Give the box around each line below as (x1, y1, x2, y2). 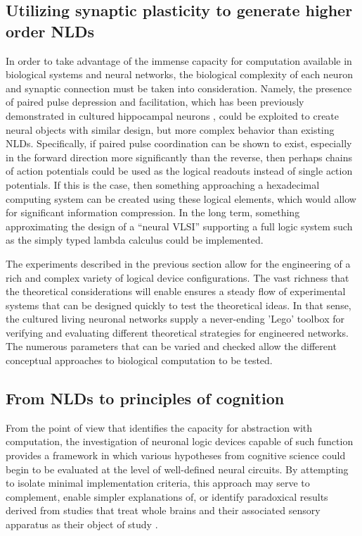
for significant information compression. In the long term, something (6, 205, 300, 220)
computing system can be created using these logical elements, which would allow (6, 191, 356, 206)
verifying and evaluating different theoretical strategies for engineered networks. (6, 325, 349, 339)
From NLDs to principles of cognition (6, 387, 285, 409)
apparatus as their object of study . (6, 517, 158, 532)
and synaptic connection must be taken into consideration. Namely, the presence (6, 80, 352, 95)
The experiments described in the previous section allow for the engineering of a (6, 256, 351, 270)
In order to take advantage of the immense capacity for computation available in (6, 53, 352, 68)
